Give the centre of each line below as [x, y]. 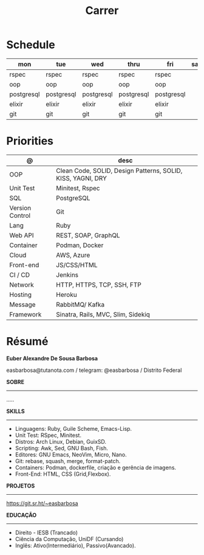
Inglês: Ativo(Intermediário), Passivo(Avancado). [75, 545]
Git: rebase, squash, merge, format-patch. [68, 461]
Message [22, 304]
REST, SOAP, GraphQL [88, 235]
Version [20, 208]
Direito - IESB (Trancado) [46, 532]
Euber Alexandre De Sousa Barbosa [52, 358]
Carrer [102, 11]
